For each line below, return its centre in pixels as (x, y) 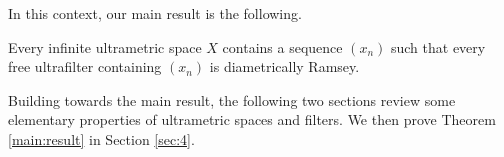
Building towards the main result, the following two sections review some (232, 99)
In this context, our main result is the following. (155, 13)
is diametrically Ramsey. (284, 66)
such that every (438, 46)
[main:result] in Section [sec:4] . (101, 138)
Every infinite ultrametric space (105, 46)
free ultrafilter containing (85, 66)
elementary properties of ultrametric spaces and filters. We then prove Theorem (252, 119)
